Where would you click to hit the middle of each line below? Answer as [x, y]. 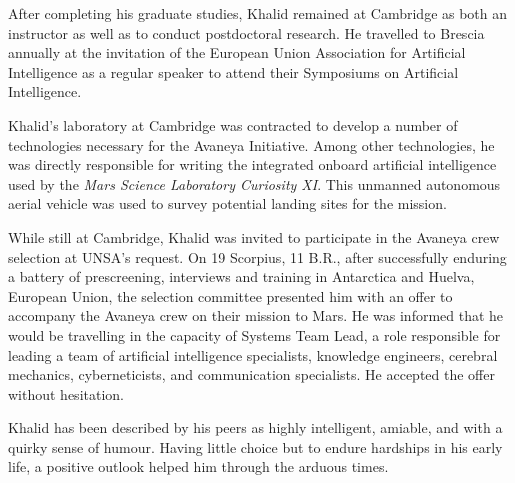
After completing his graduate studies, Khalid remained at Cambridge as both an [258, 13]
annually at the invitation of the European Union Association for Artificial [237, 52]
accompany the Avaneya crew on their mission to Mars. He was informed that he [256, 315]
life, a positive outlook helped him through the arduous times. [198, 466]
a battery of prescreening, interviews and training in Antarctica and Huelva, [241, 276]
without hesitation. [66, 393]
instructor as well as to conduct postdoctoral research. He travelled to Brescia [246, 32]
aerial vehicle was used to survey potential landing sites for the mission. [227, 203]
